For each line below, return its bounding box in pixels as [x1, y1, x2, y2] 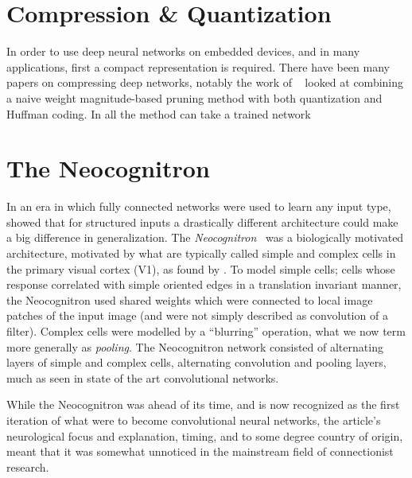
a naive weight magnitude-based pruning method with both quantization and [6, 89, 383, 106]
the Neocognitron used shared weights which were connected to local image [6, 291, 373, 308]
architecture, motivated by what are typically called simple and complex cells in [6, 245, 396, 261]
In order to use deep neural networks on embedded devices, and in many [6, 43, 360, 60]
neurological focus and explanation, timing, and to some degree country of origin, [6, 427, 403, 444]
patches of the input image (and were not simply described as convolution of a [6, 307, 388, 324]
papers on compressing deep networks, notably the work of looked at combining [6, 74, 404, 91]
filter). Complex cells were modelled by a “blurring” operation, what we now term [6, 322, 406, 339]
